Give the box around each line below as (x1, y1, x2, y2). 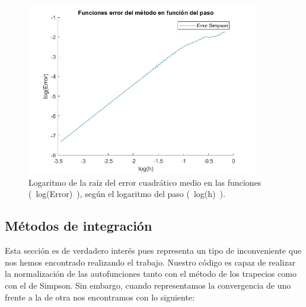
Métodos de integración (5, 216, 152, 235)
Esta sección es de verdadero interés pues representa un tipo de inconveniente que (5, 244, 302, 257)
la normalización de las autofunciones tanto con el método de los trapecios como (5, 267, 297, 280)
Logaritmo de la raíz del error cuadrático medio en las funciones (28, 176, 262, 188)
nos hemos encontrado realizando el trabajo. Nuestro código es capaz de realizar (5, 256, 296, 268)
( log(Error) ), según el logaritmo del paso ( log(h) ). (28, 188, 225, 200)
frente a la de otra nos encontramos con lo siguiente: (5, 290, 195, 303)
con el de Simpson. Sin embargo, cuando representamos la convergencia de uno (5, 279, 291, 291)
